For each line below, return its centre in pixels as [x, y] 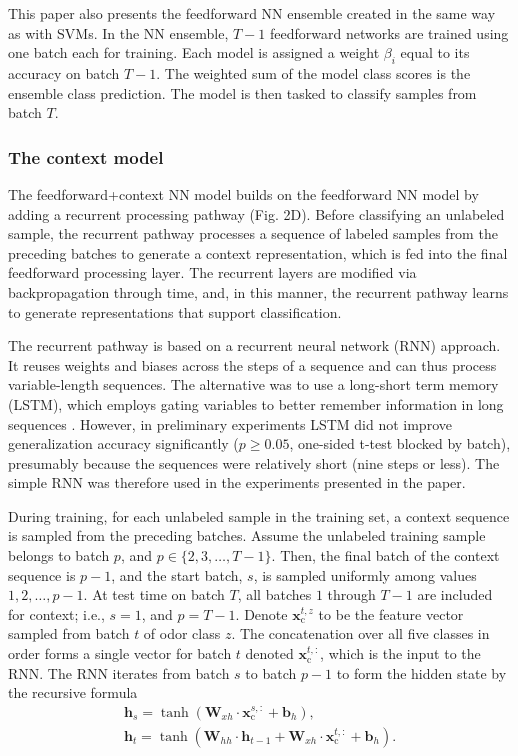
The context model [86, 156]
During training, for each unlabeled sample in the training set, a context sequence [259, 515]
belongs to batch [59, 555]
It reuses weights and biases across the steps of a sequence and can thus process [252, 364]
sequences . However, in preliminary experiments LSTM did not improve [230, 423]
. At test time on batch [154, 594]
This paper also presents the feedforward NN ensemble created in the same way [252, 13]
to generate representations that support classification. [175, 311]
